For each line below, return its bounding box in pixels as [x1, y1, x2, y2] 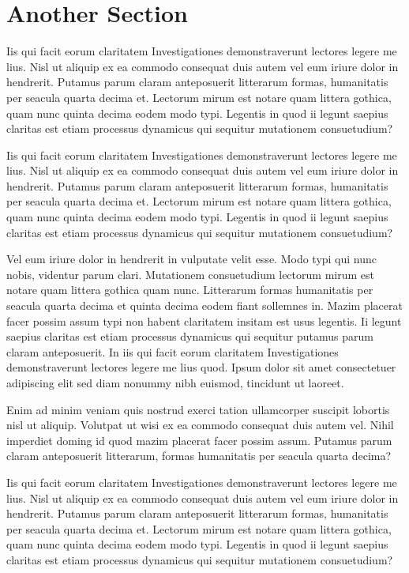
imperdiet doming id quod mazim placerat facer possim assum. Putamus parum [6, 432, 392, 448]
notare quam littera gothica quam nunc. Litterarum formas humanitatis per [6, 281, 373, 298]
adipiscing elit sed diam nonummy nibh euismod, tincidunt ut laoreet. [6, 375, 344, 390]
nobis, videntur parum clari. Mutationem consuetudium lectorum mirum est [6, 266, 374, 282]
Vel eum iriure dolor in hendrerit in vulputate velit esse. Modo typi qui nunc [6, 251, 377, 267]
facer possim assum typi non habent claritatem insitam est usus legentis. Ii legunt [6, 312, 402, 329]
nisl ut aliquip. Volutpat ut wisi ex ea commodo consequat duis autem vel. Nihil [6, 417, 394, 433]
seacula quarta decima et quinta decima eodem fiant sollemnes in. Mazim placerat [6, 297, 403, 314]
